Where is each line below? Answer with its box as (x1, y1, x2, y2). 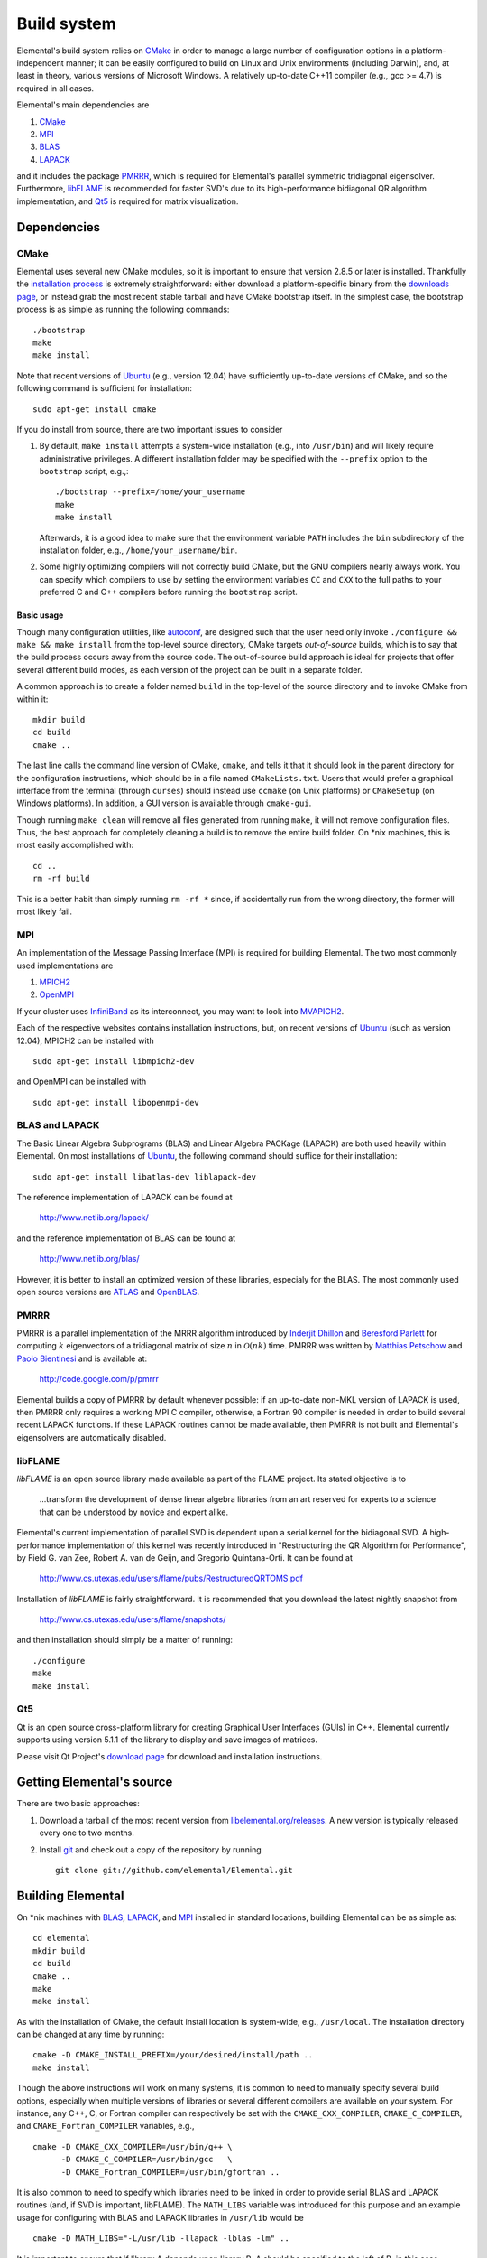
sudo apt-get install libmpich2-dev (32, 1056, 195, 1066)
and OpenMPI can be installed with (16, 1076, 147, 1087)
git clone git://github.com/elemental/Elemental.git (55, 1865, 293, 1876)
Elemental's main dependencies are (16, 99, 150, 110)
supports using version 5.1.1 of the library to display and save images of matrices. (16, 1734, 318, 1745)
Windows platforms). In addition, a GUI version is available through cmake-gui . (16, 798, 312, 808)
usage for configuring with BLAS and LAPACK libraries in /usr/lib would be (16, 2212, 304, 2223)
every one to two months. (39, 1827, 135, 1838)
